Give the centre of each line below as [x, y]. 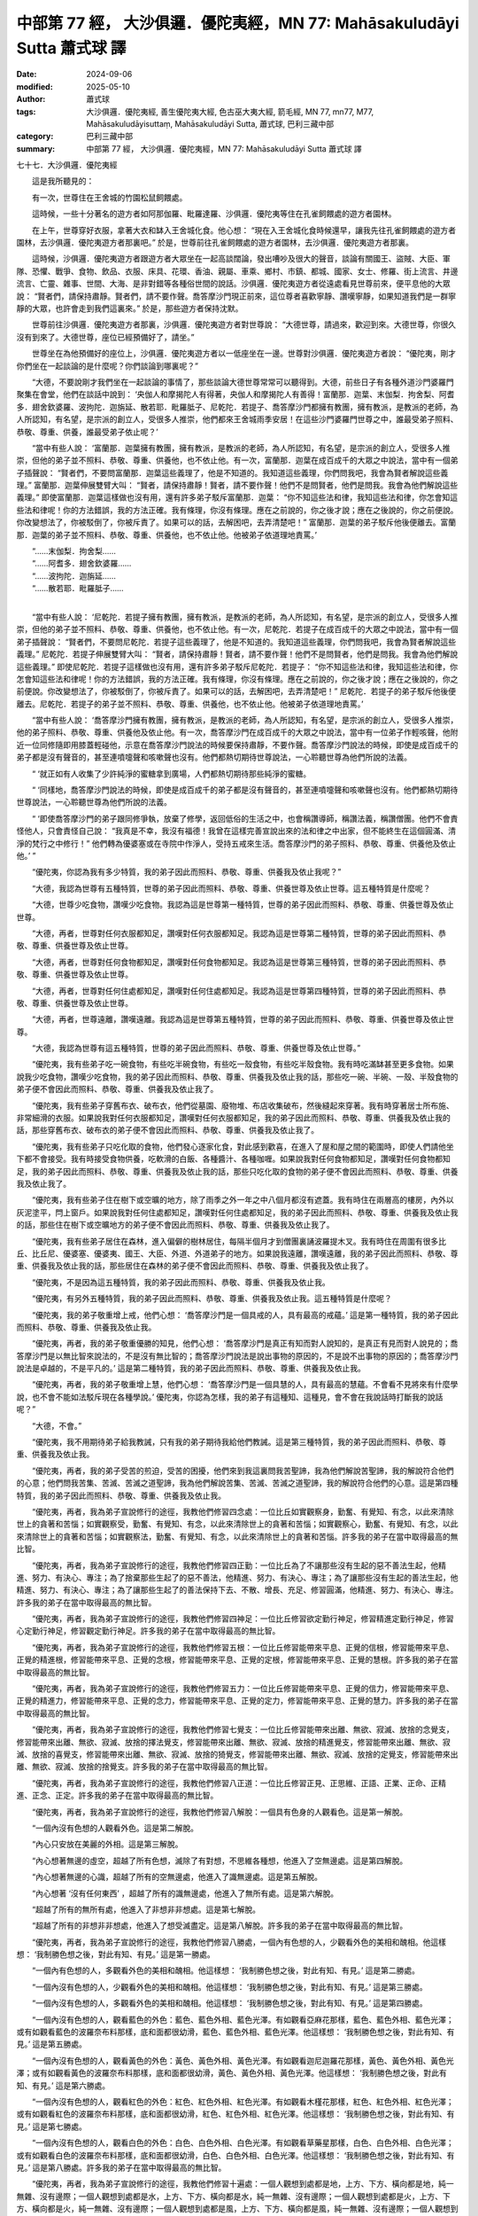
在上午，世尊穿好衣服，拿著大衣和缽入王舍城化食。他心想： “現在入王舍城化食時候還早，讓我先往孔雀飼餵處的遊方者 [244, 230]
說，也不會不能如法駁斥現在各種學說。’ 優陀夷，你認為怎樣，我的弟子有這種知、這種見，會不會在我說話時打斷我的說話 [230, 1397]
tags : [26, 112]
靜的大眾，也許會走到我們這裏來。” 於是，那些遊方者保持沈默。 [130, 308]
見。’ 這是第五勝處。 [52, 2044]
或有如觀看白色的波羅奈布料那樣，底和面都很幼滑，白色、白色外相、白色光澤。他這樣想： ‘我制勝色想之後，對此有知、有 [235, 2155]
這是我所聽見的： [63, 181]
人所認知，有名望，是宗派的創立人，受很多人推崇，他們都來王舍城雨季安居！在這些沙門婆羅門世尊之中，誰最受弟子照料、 [237, 419]
